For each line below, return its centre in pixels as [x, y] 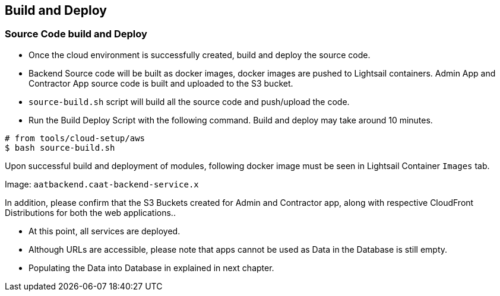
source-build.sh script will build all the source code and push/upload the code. [189, 101]
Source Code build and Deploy [76, 34]
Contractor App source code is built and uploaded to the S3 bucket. [161, 83]
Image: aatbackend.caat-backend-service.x [102, 184]
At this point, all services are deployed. [105, 231]
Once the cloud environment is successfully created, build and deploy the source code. [200, 55]
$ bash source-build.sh [60, 147]
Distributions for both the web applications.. [90, 212]
